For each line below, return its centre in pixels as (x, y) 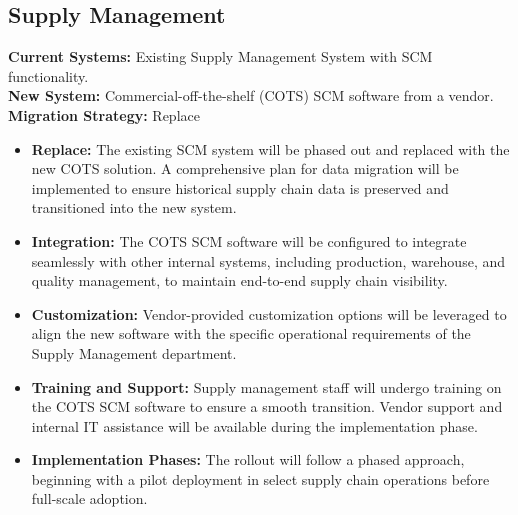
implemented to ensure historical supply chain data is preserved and (240, 187)
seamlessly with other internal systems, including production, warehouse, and (268, 260)
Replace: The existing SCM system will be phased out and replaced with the (270, 148)
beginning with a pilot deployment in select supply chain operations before (260, 478)
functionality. (48, 75)
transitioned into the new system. (134, 207)
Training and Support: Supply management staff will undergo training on (266, 386)
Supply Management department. (134, 352)
